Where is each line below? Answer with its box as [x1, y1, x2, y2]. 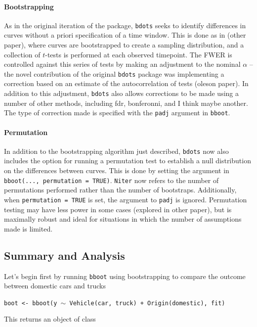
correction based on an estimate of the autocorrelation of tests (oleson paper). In [4, 78, 249, 89]
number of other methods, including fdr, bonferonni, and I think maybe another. [4, 97, 248, 108]
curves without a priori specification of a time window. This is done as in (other [4, 30, 246, 40]
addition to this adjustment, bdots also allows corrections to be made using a [4, 88, 239, 98]
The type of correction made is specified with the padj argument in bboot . [4, 107, 230, 118]
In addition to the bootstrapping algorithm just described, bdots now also [4, 145, 229, 156]
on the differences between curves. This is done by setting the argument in [4, 165, 229, 176]
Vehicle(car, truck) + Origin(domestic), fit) [69, 299, 225, 307]
